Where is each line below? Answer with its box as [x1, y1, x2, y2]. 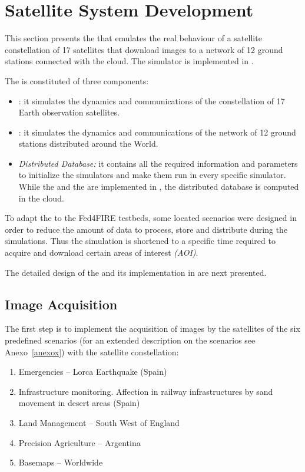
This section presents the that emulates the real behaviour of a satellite [5, 32, 262, 44]
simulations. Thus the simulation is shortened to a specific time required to [5, 235, 276, 247]
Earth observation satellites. [18, 106, 120, 118]
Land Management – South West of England [18, 416, 180, 428]
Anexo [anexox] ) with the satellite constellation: [5, 345, 179, 358]
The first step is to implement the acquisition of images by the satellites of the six [5, 322, 300, 335]
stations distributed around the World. [18, 137, 158, 150]
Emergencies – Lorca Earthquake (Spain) [18, 365, 167, 378]
